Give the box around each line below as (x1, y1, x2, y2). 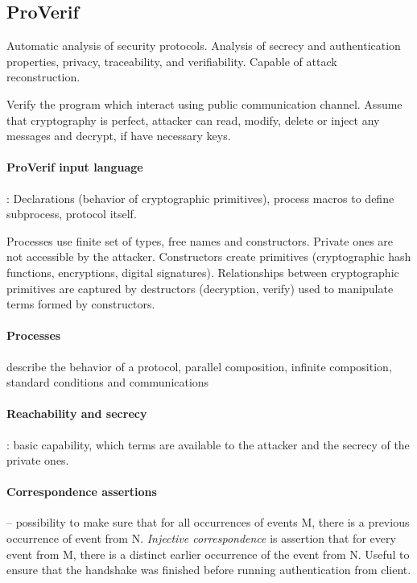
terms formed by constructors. (6, 296, 155, 312)
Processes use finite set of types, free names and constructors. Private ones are (6, 232, 394, 249)
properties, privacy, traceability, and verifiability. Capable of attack (6, 52, 337, 69)
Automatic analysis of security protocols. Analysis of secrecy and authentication (6, 37, 401, 54)
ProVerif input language (6, 159, 143, 176)
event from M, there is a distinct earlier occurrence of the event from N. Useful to (6, 545, 410, 562)
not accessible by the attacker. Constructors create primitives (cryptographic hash (6, 248, 411, 265)
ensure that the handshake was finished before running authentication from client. (6, 561, 411, 578)
